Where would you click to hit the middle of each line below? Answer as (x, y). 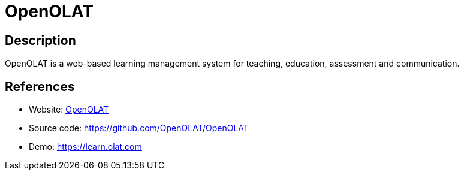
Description (40, 40)
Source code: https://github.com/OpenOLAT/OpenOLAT (139, 128)
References (40, 86)
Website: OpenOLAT (69, 110)
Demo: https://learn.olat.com (85, 147)
